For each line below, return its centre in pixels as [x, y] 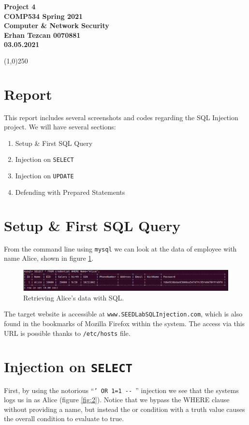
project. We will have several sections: [60, 127]
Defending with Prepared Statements [70, 192]
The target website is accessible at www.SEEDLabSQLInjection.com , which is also [123, 314]
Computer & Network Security [57, 25]
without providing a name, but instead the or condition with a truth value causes [124, 409]
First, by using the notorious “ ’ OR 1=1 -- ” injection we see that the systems [121, 390]
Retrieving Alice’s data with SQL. [74, 297]
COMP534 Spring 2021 [44, 16]
